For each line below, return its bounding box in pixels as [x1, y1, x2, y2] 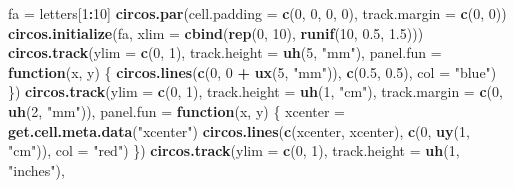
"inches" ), [8, 159, 65, 180]
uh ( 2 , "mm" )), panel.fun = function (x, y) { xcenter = [8, 100, 345, 121]
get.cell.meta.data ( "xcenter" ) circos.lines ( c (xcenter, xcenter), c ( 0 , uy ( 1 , [8, 120, 470, 141]
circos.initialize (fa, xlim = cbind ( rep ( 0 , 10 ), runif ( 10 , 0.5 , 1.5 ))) [8, 22, 424, 43]
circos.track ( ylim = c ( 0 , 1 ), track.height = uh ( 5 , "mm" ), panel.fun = [8, 42, 442, 63]
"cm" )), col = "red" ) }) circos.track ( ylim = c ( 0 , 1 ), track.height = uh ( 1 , [8, 140, 460, 161]
